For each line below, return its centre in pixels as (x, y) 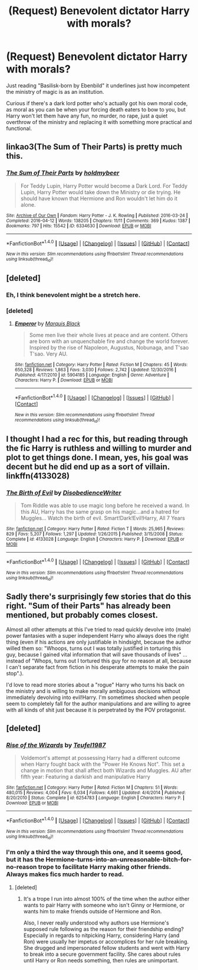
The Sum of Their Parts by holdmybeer (63, 173)
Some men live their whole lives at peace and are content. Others (108, 335)
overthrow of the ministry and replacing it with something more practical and (99, 122)
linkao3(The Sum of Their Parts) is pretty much (94, 147)
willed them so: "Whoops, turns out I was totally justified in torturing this (94, 648)
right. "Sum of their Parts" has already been (88, 606)
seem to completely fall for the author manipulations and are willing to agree (98, 703)
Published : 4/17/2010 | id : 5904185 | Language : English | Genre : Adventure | (92, 375)
